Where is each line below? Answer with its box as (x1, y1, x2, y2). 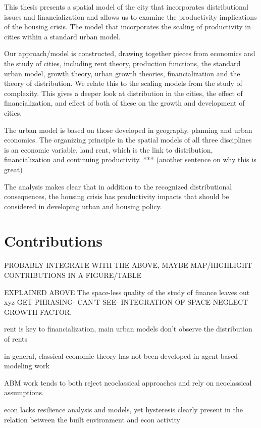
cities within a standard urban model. (4, 31, 121, 41)
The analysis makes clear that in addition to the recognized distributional (4, 181, 232, 192)
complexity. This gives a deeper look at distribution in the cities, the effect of (4, 87, 243, 98)
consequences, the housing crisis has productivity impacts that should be (4, 191, 229, 202)
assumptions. (4, 387, 44, 398)
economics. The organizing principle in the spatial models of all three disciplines (4, 134, 252, 145)
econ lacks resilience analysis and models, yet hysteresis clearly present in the (4, 404, 243, 414)
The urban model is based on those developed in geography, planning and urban (4, 124, 252, 135)
